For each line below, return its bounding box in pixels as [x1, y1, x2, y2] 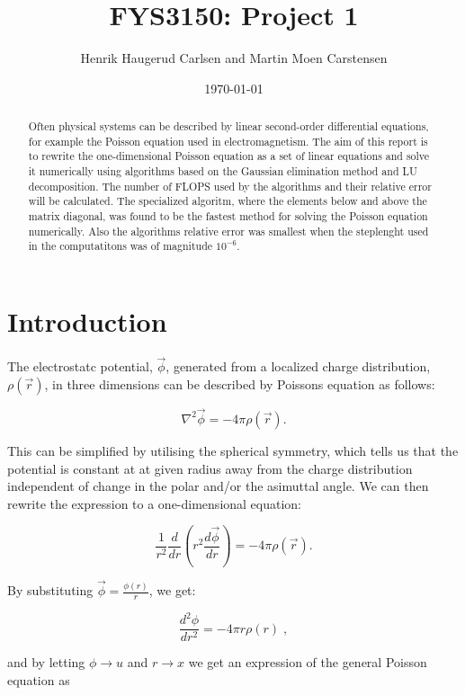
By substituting [7, 581, 94, 600]
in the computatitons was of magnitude [28, 238, 213, 254]
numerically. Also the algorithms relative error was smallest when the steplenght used [28, 223, 429, 238]
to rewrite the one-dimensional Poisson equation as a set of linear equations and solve [28, 148, 430, 164]
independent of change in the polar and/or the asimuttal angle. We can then [7, 477, 429, 495]
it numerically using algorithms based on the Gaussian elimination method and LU [28, 164, 417, 179]
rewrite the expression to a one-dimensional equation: [7, 494, 302, 512]
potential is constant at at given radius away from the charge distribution [7, 459, 413, 477]
